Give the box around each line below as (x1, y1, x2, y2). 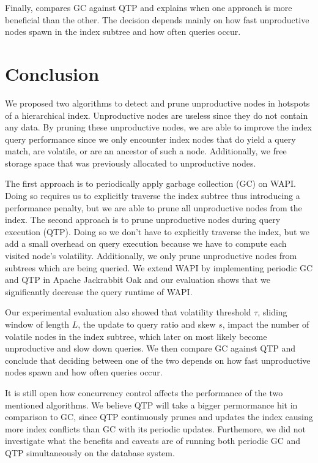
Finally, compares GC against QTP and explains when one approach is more (5, 1, 292, 13)
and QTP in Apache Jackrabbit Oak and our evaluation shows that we (5, 273, 270, 286)
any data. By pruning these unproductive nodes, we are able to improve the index (5, 121, 312, 134)
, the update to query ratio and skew (78, 318, 216, 330)
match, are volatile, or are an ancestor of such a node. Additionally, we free (5, 145, 287, 157)
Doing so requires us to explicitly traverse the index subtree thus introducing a (5, 189, 300, 202)
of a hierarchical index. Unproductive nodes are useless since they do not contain (5, 108, 308, 121)
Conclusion (5, 61, 100, 86)
